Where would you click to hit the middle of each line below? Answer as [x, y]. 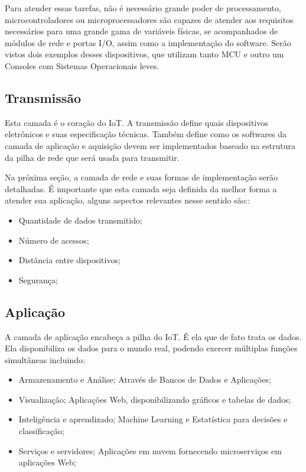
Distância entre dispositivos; [69, 260]
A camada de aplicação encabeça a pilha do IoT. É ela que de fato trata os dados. [153, 336]
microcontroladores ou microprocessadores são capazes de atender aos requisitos [149, 19]
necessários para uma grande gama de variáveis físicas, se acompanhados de [141, 31]
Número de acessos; [54, 240]
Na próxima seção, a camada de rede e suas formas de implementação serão [141, 177]
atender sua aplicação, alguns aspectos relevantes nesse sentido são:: [128, 200]
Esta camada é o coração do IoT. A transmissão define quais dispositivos [136, 122]
